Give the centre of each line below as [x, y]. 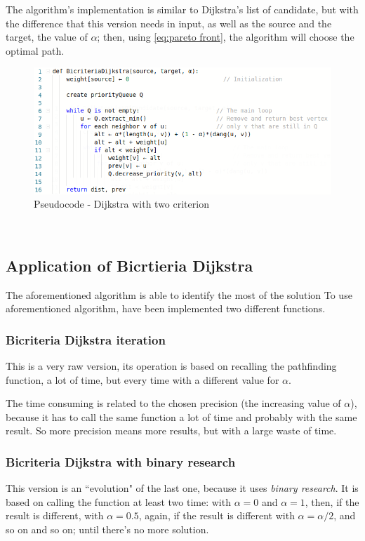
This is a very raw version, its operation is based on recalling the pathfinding [171, 365]
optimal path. [35, 50]
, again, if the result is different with [217, 515]
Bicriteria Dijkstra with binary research [121, 461]
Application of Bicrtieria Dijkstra [130, 265]
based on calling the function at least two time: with [118, 501]
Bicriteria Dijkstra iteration [86, 339]
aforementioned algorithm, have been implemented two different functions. [166, 308]
